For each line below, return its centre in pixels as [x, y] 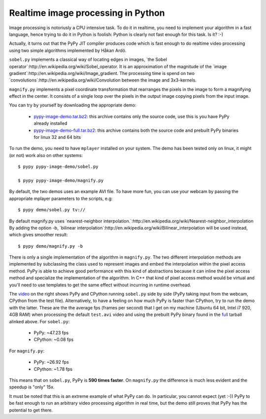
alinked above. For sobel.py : [39, 321]
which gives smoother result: [39, 235]
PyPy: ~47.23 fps [51, 333]
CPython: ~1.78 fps [53, 369]
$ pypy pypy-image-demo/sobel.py [58, 167]
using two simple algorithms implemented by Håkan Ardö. [68, 50]
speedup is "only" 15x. [32, 387]
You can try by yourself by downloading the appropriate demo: [73, 105]
